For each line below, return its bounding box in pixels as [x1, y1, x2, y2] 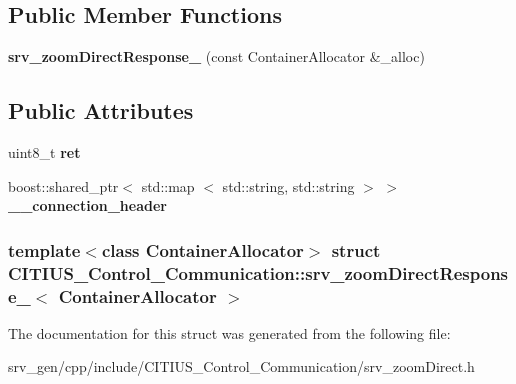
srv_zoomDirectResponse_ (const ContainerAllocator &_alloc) [8, 46, 425, 67]
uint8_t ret [8, 142, 81, 162]
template [8, 237, 81, 262]
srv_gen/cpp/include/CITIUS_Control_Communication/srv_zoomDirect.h [8, 356, 475, 377]
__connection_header [8, 195, 167, 216]
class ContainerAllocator [101, 237, 304, 262]
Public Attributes [8, 95, 194, 126]
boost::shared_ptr [8, 175, 119, 196]
